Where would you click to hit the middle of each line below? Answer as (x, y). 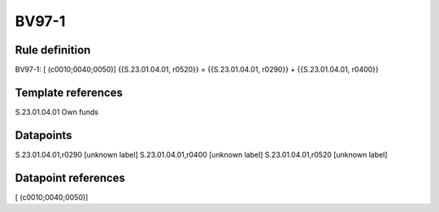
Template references (69, 92)
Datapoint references (70, 177)
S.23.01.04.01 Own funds (57, 112)
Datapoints (43, 135)
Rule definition (53, 50)
